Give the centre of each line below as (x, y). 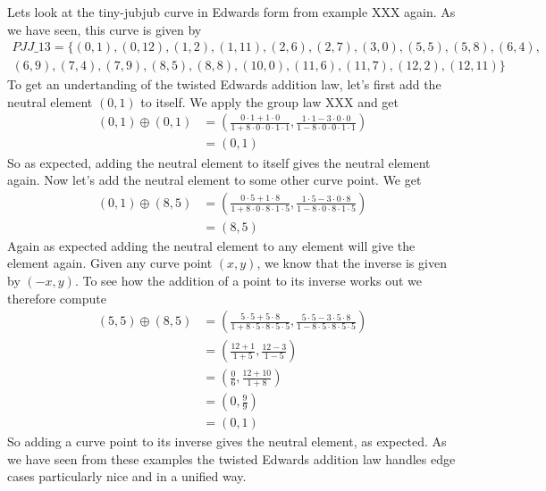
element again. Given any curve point (110, 263)
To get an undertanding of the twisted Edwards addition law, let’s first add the (224, 84)
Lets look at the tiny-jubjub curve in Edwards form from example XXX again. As (231, 12)
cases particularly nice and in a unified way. (127, 476)
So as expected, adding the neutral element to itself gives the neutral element (219, 162)
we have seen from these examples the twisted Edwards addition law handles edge (231, 458)
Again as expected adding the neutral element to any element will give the (211, 245)
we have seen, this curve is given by (105, 29)
